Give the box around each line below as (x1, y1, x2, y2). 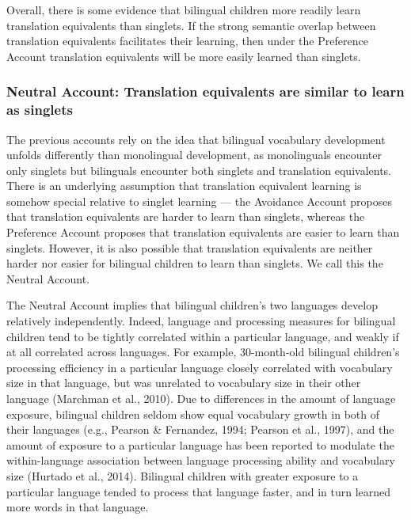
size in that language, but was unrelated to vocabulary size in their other (6, 374, 361, 391)
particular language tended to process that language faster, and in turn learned (6, 483, 391, 499)
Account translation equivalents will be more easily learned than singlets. (6, 47, 361, 64)
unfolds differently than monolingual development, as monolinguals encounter (6, 146, 382, 163)
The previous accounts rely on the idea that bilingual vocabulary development (6, 131, 386, 147)
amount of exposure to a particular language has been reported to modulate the (6, 436, 394, 453)
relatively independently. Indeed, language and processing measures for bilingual (6, 313, 396, 329)
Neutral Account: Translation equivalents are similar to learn (6, 82, 405, 101)
